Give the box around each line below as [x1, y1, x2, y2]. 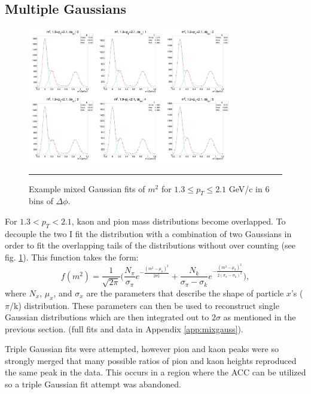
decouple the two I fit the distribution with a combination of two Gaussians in [5, 227, 292, 240]
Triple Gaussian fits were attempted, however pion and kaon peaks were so [5, 343, 279, 355]
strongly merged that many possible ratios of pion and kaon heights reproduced [5, 354, 297, 366]
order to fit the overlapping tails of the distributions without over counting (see [5, 239, 295, 251]
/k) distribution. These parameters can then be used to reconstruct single [9, 299, 279, 311]
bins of [29, 195, 53, 207]
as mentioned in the [223, 311, 296, 323]
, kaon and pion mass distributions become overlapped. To [71, 214, 286, 227]
